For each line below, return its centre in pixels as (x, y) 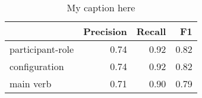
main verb (31, 83)
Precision (105, 31)
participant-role (42, 49)
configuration (37, 66)
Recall (151, 31)
